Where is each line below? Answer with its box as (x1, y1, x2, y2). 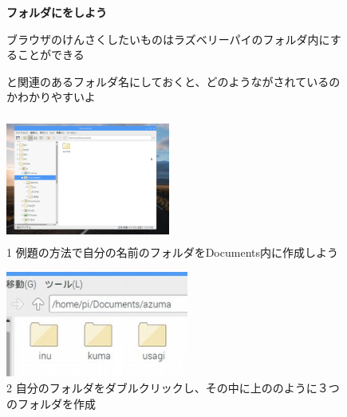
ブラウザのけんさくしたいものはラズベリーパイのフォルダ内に (6, 30, 330, 47)
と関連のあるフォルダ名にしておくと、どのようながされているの (6, 73, 341, 89)
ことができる (17, 46, 85, 63)
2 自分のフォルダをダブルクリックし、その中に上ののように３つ (6, 380, 340, 395)
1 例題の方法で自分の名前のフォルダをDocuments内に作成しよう (6, 244, 338, 261)
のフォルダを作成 (6, 395, 96, 411)
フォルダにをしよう (6, 4, 107, 20)
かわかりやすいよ (6, 89, 96, 105)
